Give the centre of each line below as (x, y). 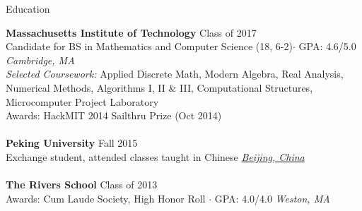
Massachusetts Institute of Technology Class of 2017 (131, 32)
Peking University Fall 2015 (72, 143)
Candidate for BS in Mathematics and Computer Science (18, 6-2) (149, 46)
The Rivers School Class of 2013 (82, 185)
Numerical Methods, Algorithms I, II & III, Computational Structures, (159, 87)
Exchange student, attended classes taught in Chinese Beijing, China (155, 156)
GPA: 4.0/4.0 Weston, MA (272, 198)
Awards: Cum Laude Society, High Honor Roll (106, 198)
